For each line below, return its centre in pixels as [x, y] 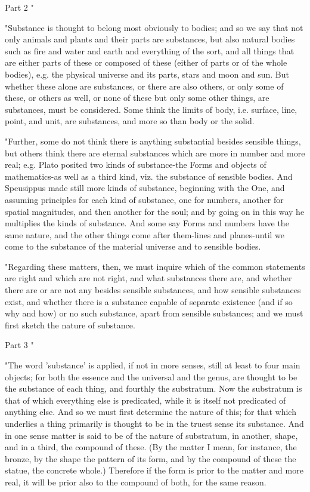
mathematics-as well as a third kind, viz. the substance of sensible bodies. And [149, 176]
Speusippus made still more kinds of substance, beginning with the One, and [145, 188]
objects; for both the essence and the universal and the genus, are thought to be [151, 376]
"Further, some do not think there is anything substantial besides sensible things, [153, 141]
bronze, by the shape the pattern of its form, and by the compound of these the [151, 458]
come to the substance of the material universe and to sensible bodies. [133, 246]
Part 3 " [19, 345]
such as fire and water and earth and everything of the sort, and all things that [150, 50]
